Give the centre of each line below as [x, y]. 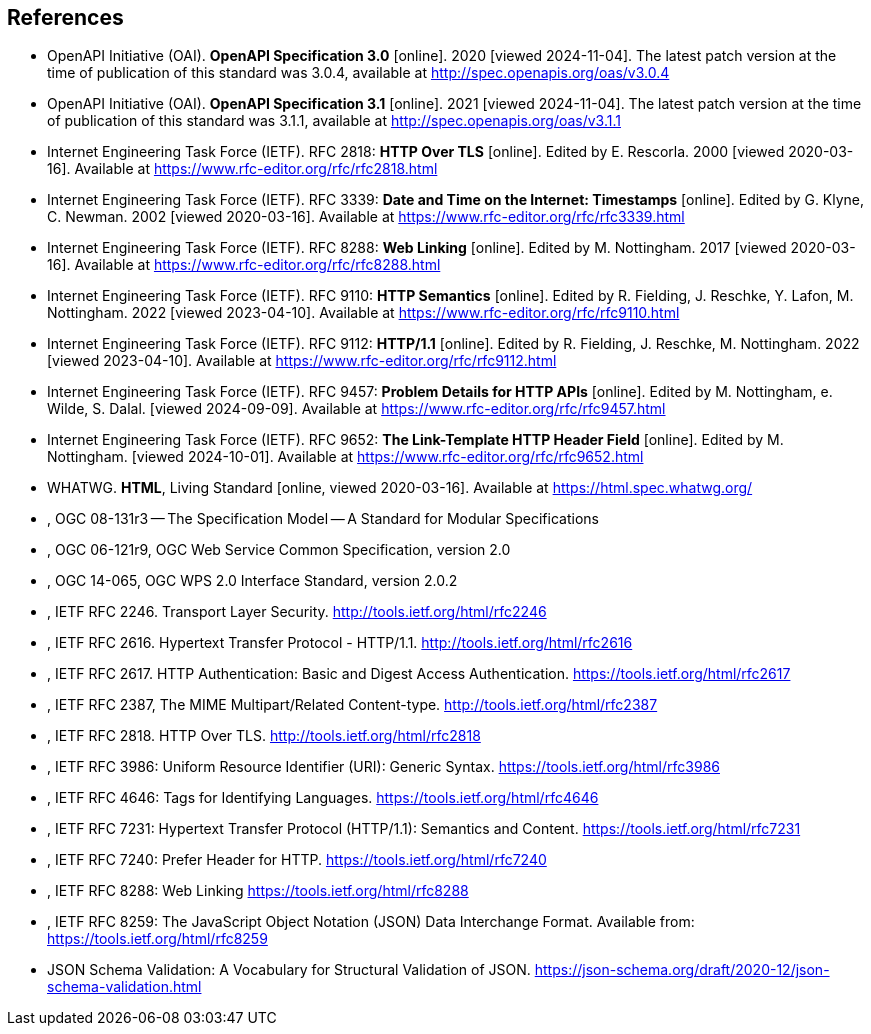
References [65, 17]
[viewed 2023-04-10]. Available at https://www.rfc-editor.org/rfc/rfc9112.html [302, 361]
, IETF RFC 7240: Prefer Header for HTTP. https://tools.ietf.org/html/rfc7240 [297, 860]
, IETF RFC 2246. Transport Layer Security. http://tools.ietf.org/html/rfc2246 [297, 612]
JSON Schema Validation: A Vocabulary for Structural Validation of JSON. [289, 970]
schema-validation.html [124, 987]
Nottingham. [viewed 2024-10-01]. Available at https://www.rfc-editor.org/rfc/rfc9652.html [345, 457]
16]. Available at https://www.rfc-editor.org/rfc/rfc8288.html [244, 265]
